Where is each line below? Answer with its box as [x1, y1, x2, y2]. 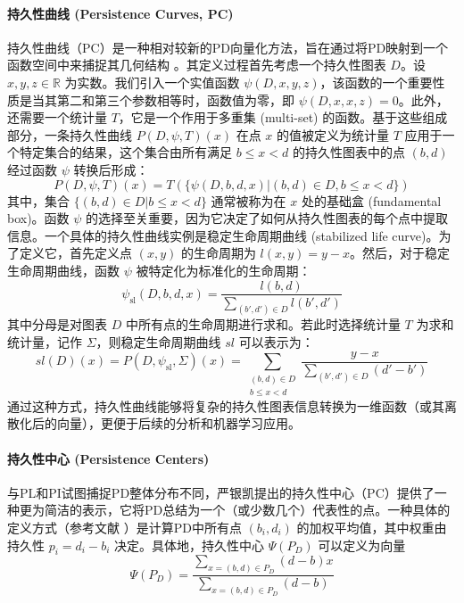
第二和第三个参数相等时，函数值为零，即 [56, 90, 294, 109]
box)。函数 [7, 209, 70, 227]
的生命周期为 [180, 244, 256, 262]
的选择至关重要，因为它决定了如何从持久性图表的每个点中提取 [86, 209, 449, 227]
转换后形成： [73, 160, 149, 178]
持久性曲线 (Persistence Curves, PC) [7, 4, 234, 22]
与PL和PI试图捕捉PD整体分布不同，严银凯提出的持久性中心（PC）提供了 [7, 483, 435, 501]
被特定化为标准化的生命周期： [136, 260, 311, 279]
